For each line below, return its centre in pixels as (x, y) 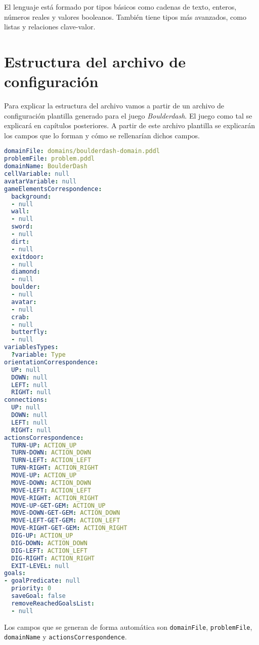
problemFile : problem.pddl (49, 159)
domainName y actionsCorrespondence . (66, 637)
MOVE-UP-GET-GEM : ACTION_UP (58, 505)
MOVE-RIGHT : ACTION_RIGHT (55, 498)
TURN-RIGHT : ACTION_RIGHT (55, 468)
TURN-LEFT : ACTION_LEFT (51, 460)
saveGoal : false (38, 596)
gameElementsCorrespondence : (53, 189)
